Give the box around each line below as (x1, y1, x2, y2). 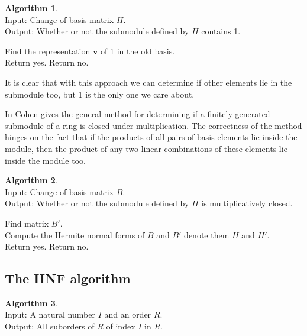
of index (106, 320, 135, 332)
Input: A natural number (5, 308, 95, 321)
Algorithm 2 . (5, 174, 58, 186)
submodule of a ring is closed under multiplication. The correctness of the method (5, 119, 302, 131)
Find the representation (5, 44, 91, 57)
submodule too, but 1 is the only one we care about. (5, 88, 195, 100)
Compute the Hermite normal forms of (5, 228, 145, 241)
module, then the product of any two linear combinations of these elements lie (5, 142, 287, 154)
